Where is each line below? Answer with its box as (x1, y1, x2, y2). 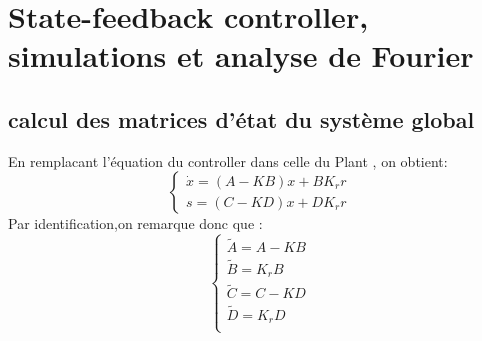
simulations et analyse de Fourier (8, 35, 474, 76)
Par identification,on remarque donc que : (8, 213, 263, 234)
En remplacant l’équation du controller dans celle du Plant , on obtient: (8, 150, 448, 171)
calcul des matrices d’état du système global (8, 103, 475, 134)
